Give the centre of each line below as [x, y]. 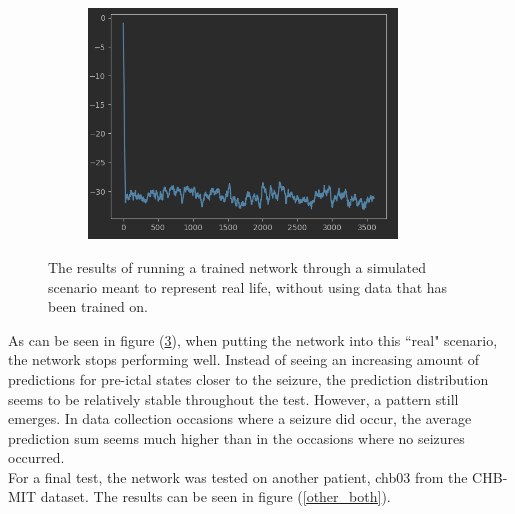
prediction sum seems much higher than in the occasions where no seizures [236, 437]
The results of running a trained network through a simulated [237, 266]
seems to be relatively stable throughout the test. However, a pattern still [233, 398]
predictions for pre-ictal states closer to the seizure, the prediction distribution [248, 378]
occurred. [36, 457]
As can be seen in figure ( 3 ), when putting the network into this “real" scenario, [253, 339]
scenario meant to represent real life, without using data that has [248, 286]
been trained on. [98, 306]
